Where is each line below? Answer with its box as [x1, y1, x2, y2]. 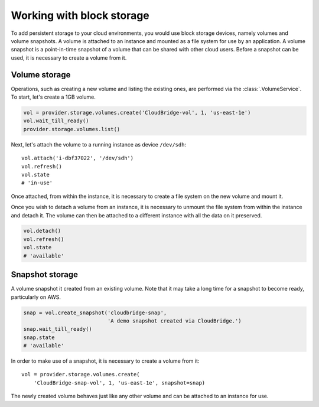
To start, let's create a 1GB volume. [11, 93, 96, 100]
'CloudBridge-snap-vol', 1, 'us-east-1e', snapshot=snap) [33, 379, 206, 386]
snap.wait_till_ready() [23, 325, 93, 333]
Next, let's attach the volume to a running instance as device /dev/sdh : [11, 141, 186, 148]
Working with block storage [11, 9, 150, 22]
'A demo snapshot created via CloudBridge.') [107, 317, 242, 324]
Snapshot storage [11, 269, 78, 280]
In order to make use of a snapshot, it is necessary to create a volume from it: [11, 357, 200, 364]
